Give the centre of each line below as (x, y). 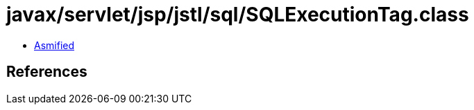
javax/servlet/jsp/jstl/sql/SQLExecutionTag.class (238, 15)
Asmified (54, 45)
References (47, 72)
